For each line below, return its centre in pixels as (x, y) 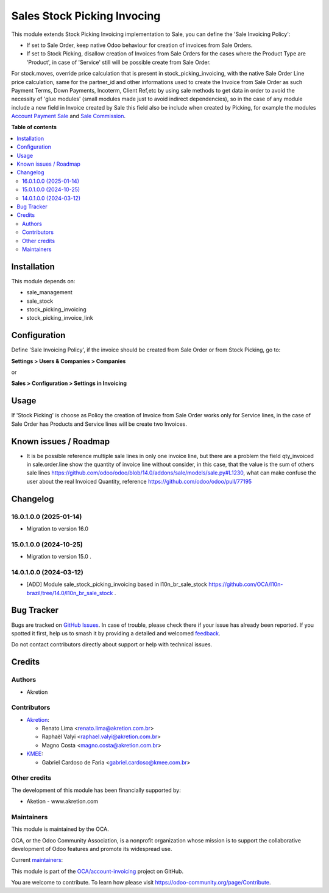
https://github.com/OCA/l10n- (246, 584)
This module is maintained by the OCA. (60, 829)
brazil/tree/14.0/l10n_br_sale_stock (70, 593)
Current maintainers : (37, 860)
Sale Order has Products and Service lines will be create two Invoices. (99, 424)
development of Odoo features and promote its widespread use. (92, 849)
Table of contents (34, 127)
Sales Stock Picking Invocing (86, 16)
